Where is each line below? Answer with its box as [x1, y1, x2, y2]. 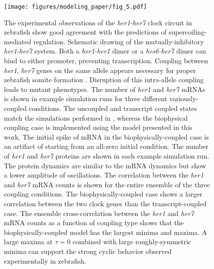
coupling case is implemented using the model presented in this [4, 122, 193, 132]
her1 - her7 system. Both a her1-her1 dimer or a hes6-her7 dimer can [4, 46, 206, 56]
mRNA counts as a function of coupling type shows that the [4, 217, 184, 228]
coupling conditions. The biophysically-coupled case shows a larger [4, 189, 203, 199]
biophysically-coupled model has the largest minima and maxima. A [4, 227, 207, 237]
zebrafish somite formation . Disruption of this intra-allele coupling [4, 74, 204, 85]
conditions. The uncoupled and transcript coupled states [29, 103, 197, 113]
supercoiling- [169, 27, 207, 37]
